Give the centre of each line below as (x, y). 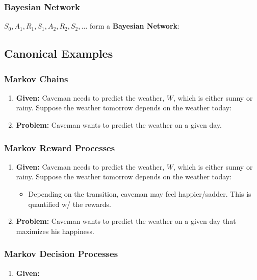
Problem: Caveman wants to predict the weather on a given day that (126, 221)
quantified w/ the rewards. (70, 204)
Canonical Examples (59, 53)
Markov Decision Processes (61, 254)
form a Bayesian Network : (134, 26)
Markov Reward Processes (60, 147)
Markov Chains (36, 78)
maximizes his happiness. (55, 231)
